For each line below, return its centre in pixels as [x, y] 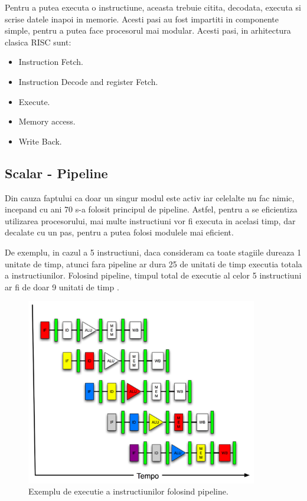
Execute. [34, 101]
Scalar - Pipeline [56, 173]
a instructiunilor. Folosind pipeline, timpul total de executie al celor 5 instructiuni [153, 275]
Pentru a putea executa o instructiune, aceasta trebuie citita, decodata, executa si [153, 7]
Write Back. [40, 141]
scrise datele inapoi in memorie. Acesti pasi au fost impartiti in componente [142, 19]
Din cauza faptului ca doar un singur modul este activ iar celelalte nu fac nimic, [150, 197]
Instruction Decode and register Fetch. [88, 81]
